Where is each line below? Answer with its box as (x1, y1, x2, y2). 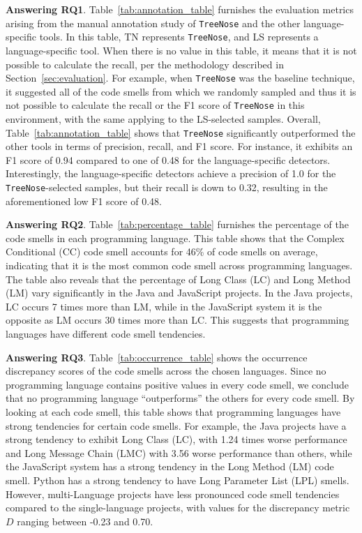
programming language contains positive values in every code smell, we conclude (6, 377, 349, 391)
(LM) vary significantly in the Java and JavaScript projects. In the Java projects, (6, 285, 353, 300)
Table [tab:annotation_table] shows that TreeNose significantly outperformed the (6, 125, 356, 140)
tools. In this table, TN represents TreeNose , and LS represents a (39, 29, 319, 44)
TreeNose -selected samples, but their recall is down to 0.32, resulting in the (6, 180, 328, 195)
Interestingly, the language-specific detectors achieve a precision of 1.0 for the (6, 166, 336, 181)
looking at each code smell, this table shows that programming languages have (6, 405, 341, 419)
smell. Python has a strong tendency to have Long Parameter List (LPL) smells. (6, 472, 349, 487)
